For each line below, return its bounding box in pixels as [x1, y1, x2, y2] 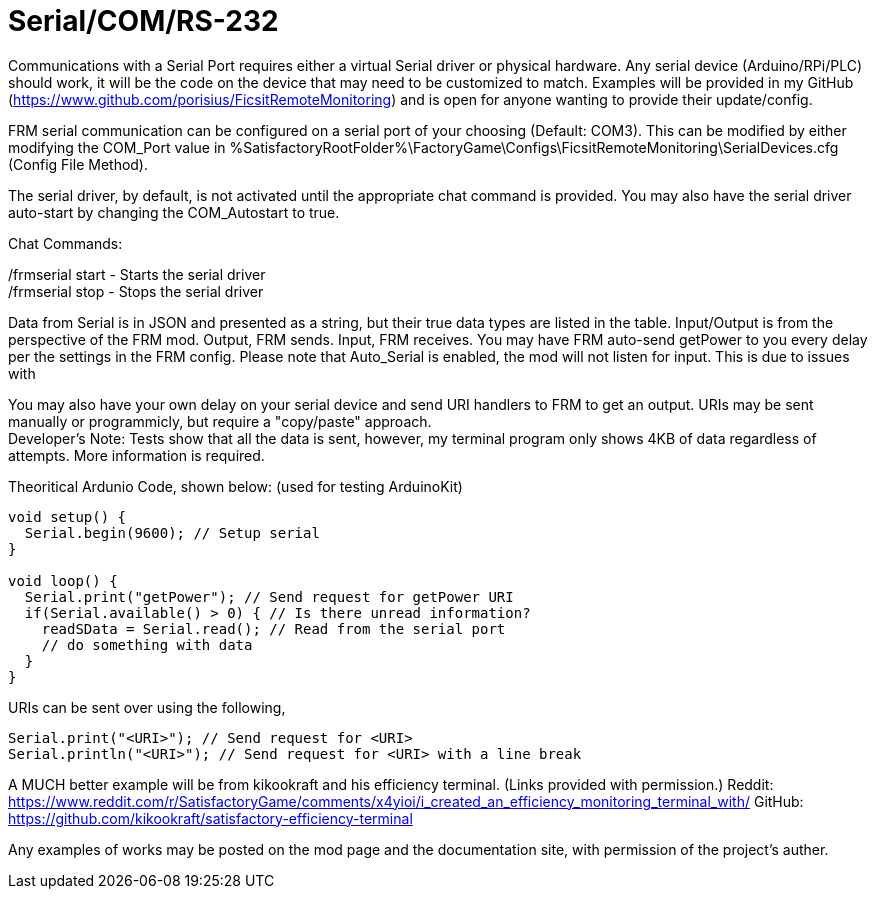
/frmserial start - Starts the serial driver [8, 265, 266, 283]
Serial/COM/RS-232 [8, 4, 279, 38]
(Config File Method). [8, 155, 149, 173]
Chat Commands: [8, 234, 123, 252]
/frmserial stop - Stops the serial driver [8, 282, 264, 300]
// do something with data [41, 636, 253, 653]
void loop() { [8, 572, 118, 589]
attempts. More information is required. [8, 446, 265, 464]
